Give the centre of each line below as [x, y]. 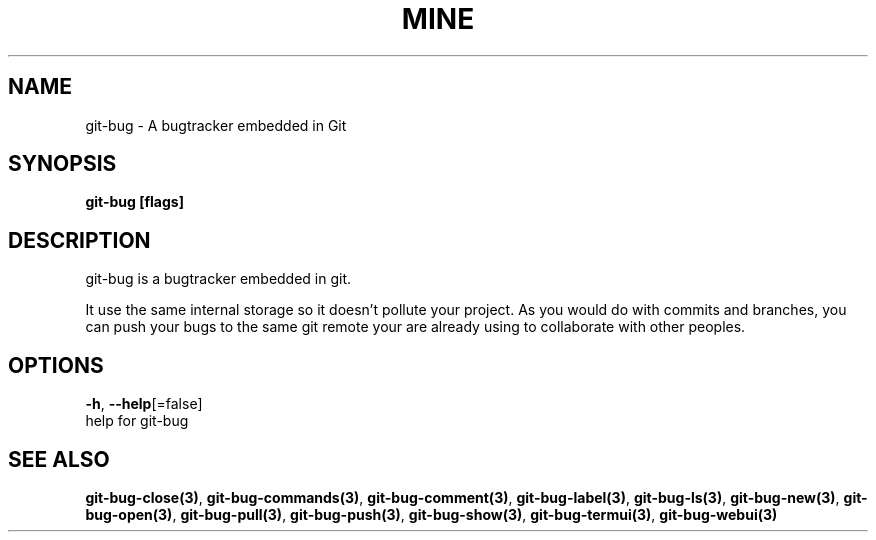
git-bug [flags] [134, 202]
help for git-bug [137, 421]
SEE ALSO [59, 459]
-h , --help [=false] [144, 404]
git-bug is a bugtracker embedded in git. [218, 279]
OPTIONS [56, 365]
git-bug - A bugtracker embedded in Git [216, 125]
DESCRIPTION [79, 240]
